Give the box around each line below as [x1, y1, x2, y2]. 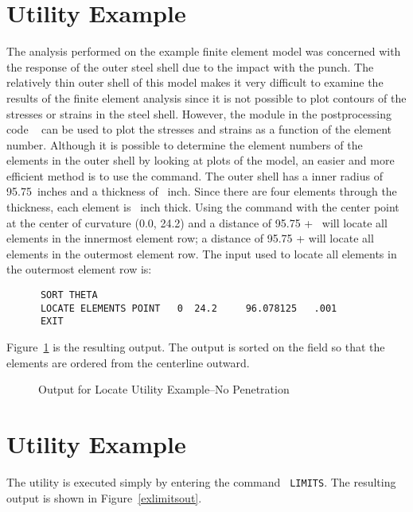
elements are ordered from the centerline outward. [6, 354, 250, 370]
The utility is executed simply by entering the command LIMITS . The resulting [6, 473, 396, 490]
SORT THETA [40, 289, 98, 301]
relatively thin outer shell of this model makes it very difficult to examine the [6, 74, 384, 91]
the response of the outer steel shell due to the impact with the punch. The [6, 58, 374, 75]
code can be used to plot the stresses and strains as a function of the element [6, 121, 392, 138]
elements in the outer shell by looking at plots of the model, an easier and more [6, 152, 395, 169]
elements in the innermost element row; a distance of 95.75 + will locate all [6, 230, 374, 246]
